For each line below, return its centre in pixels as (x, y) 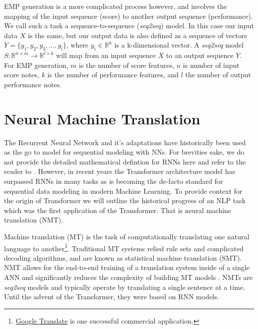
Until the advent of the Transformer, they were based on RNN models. (112, 297)
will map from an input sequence (106, 55)
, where (77, 45)
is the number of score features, (127, 65)
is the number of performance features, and (113, 75)
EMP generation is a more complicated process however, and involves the (116, 6)
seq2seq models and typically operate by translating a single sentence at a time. (125, 287)
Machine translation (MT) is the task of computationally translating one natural (127, 237)
